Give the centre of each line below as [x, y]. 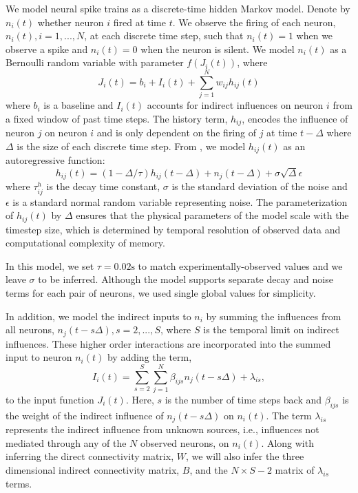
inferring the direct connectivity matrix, [90, 456]
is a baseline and [78, 105]
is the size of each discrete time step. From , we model [131, 146]
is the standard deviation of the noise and [260, 186]
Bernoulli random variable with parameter [95, 62]
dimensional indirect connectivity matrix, [93, 469]
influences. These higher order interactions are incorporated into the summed [168, 343]
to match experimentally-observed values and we [240, 265]
